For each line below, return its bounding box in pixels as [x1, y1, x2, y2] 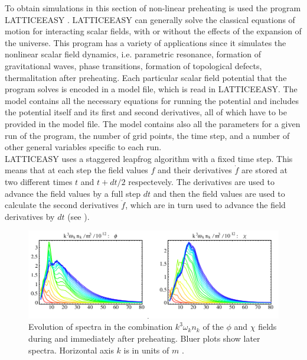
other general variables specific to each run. [5, 141, 162, 153]
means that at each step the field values [5, 164, 148, 176]
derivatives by [5, 210, 55, 222]
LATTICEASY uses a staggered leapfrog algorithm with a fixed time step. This [5, 152, 293, 164]
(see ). [67, 210, 90, 222]
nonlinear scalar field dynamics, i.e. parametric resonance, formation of [5, 48, 262, 60]
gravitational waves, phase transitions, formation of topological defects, [5, 59, 262, 72]
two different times [5, 175, 73, 187]
